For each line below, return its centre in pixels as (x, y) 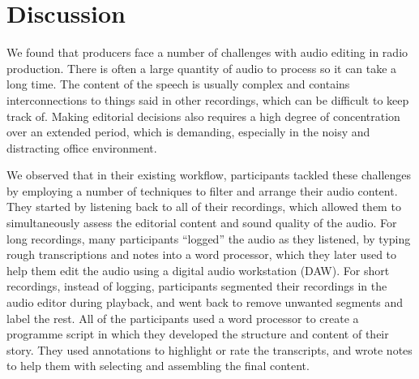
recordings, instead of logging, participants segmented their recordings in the (197, 286)
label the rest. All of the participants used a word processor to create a (183, 318)
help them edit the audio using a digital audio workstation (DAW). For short (198, 270)
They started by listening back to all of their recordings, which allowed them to (204, 207)
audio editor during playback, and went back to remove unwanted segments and (205, 302)
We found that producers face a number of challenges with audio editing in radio (207, 52)
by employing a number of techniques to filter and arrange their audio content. (202, 190)
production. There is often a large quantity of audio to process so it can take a (202, 68)
